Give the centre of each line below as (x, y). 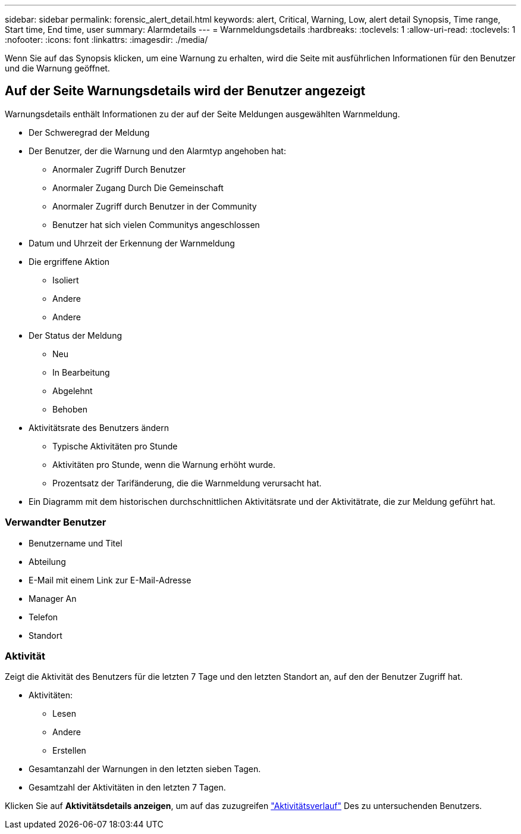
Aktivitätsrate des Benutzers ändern (99, 427)
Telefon (43, 617)
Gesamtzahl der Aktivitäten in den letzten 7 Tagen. (127, 788)
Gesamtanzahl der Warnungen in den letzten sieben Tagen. (145, 769)
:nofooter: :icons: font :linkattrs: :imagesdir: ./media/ (106, 40)
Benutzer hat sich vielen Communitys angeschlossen (156, 224)
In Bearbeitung (81, 372)
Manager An (53, 598)
